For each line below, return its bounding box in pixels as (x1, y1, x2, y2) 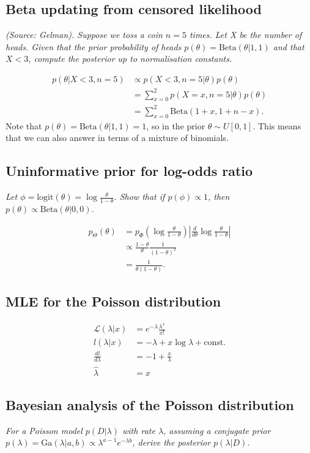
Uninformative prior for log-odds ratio (6, 161, 253, 180)
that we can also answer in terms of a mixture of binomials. (6, 131, 229, 144)
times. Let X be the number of (189, 28, 302, 41)
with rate (122, 424, 155, 436)
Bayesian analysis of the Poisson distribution (6, 395, 294, 414)
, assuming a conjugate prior (163, 424, 271, 436)
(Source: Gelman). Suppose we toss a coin (6, 28, 163, 41)
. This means (253, 119, 301, 132)
